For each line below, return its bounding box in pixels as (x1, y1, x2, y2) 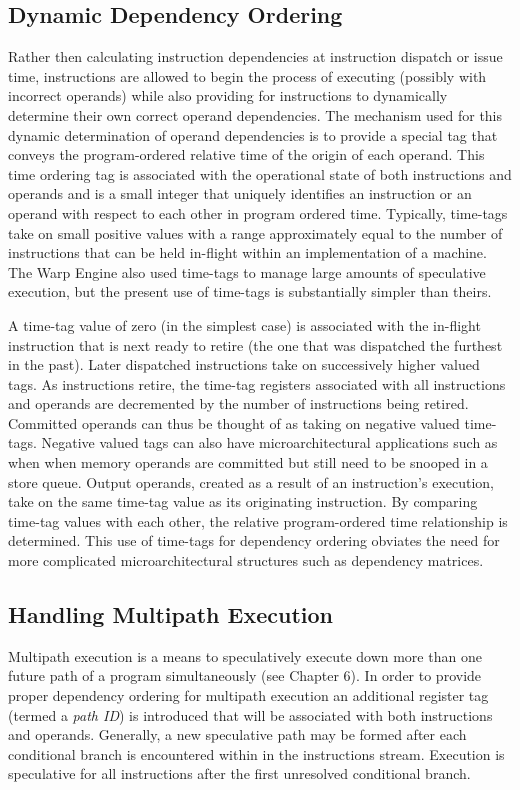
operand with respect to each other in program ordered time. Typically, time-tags (8, 202, 508, 223)
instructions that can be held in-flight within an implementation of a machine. (8, 242, 487, 263)
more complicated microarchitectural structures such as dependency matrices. (8, 550, 484, 571)
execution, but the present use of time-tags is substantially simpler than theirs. (8, 281, 492, 302)
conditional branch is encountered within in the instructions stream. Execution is (8, 743, 505, 764)
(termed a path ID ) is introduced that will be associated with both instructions (8, 704, 493, 725)
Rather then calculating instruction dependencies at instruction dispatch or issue (8, 46, 503, 67)
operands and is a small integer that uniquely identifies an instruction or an (8, 183, 472, 204)
